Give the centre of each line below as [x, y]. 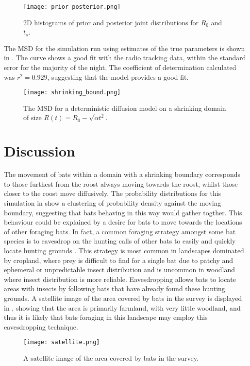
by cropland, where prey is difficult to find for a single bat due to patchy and [119, 260]
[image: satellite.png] [62, 342]
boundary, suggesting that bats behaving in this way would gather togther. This [123, 212]
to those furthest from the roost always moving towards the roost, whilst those [121, 183]
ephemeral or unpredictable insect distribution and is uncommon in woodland [120, 270]
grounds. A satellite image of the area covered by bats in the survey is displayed [123, 298]
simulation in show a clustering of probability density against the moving [113, 202]
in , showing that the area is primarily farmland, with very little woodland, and [122, 307]
